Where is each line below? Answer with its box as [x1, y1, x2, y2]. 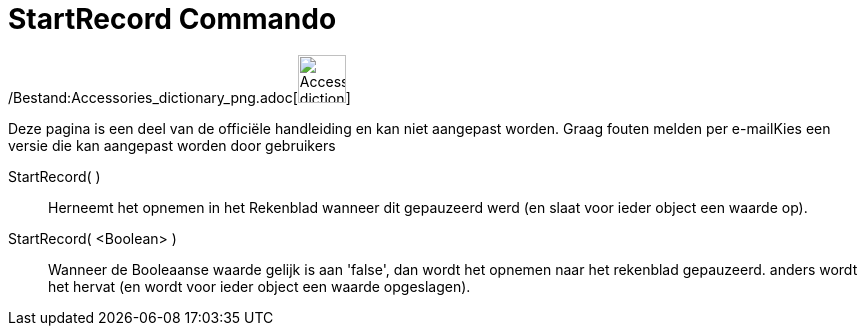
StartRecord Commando [8, 2, 337, 36]
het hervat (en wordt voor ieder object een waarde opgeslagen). [48, 277, 471, 295]
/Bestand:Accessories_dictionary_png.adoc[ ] [8, 88, 351, 106]
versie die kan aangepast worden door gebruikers [8, 136, 336, 154]
